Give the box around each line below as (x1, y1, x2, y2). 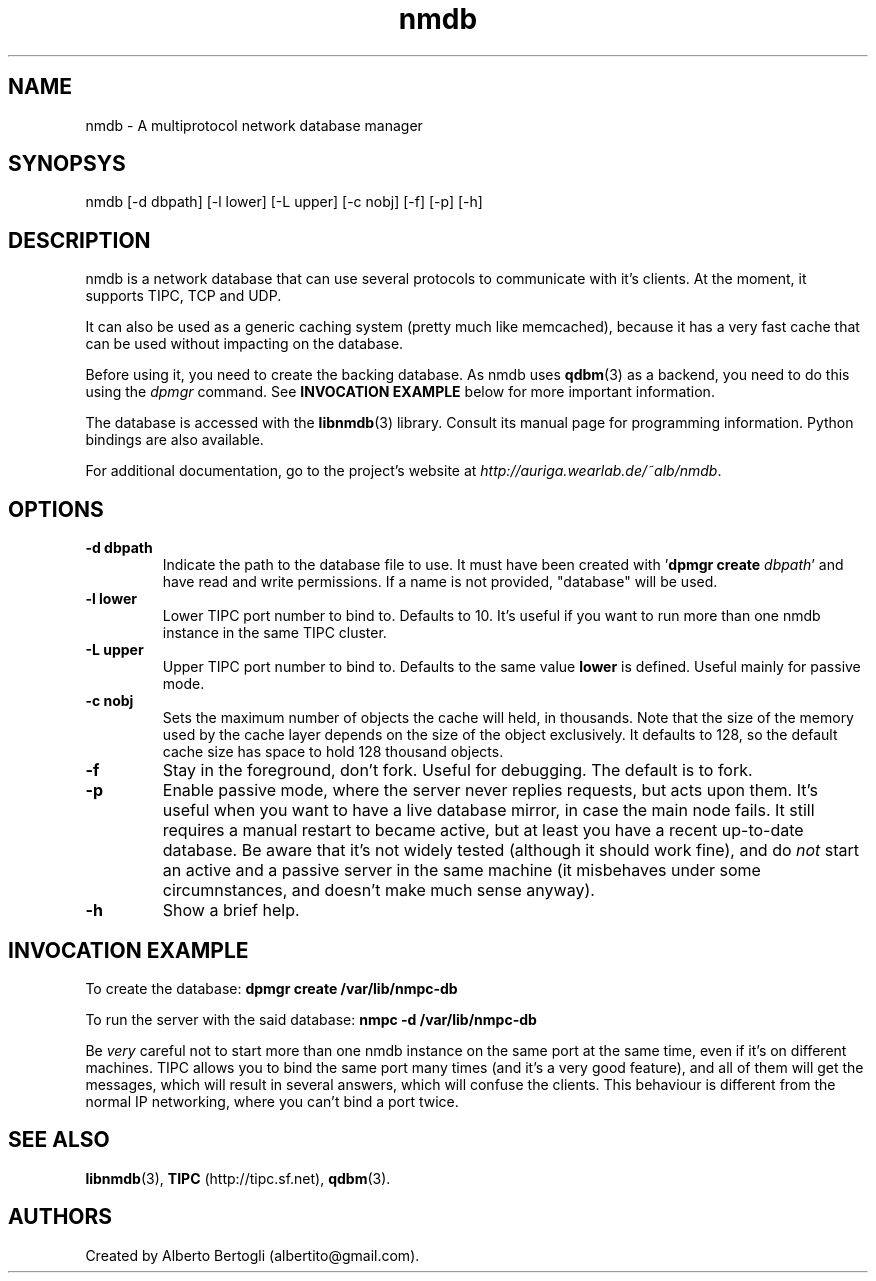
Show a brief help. (162, 900, 300, 921)
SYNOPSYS (8, 151, 126, 177)
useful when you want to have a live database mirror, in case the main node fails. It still (162, 800, 815, 821)
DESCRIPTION (8, 227, 151, 253)
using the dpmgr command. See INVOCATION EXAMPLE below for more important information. (85, 383, 715, 401)
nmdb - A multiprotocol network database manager (85, 116, 423, 134)
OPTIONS (8, 496, 104, 522)
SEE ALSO (8, 1127, 110, 1153)
